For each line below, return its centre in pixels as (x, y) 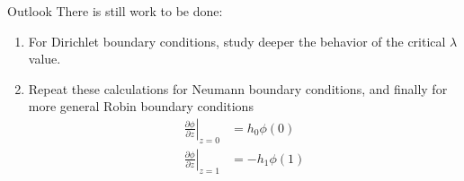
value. (45, 59)
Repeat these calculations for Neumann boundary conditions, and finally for (238, 88)
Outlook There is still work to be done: (115, 11)
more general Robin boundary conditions (141, 106)
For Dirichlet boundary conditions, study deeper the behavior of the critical (237, 41)
